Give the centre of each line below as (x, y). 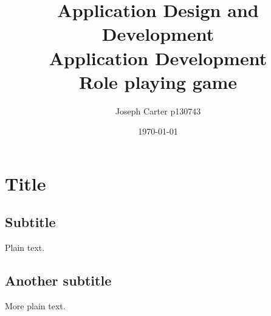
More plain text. (35, 306)
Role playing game (158, 81)
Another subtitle (58, 280)
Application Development (158, 58)
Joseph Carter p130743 (158, 111)
